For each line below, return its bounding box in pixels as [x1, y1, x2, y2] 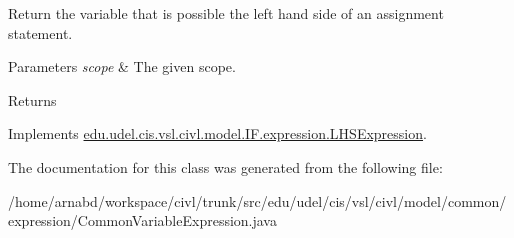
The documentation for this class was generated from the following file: [8, 156, 443, 177]
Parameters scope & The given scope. [8, 56, 236, 77]
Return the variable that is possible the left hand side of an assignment [8, 3, 444, 23]
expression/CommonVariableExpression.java [8, 210, 277, 231]
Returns [8, 89, 57, 110]
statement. [8, 22, 73, 43]
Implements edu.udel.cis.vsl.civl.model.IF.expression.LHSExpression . [8, 123, 427, 144]
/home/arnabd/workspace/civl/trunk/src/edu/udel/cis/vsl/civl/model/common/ [8, 190, 507, 211]
